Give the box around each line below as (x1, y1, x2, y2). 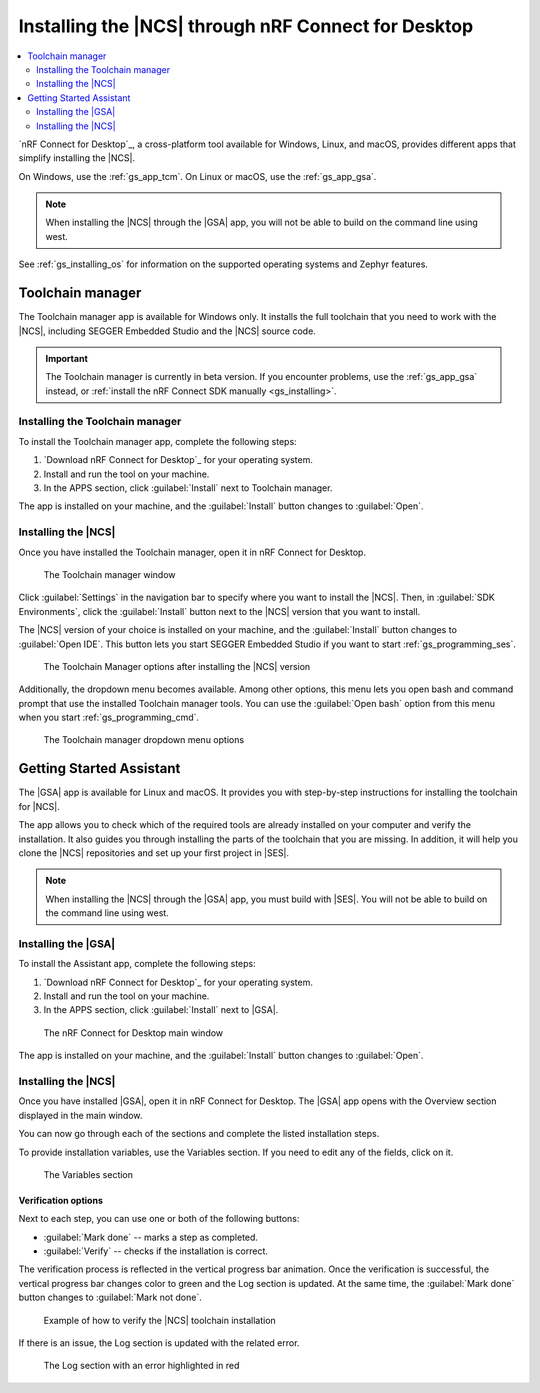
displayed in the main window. (18, 1109, 143, 1121)
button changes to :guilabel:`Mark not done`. (18, 1291, 202, 1304)
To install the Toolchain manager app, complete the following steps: (18, 435, 297, 447)
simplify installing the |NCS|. (18, 152, 135, 164)
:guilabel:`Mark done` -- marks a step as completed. (43, 1231, 259, 1243)
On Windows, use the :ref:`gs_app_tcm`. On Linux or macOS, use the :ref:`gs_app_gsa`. (18, 170, 377, 182)
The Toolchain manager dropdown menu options (43, 734, 245, 746)
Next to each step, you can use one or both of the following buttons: (18, 1213, 300, 1225)
